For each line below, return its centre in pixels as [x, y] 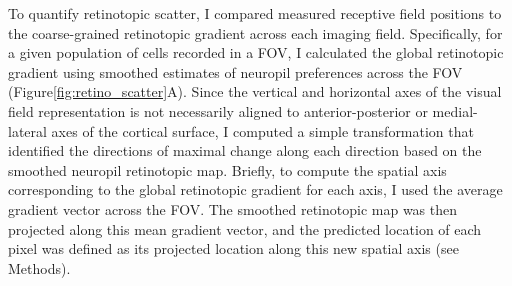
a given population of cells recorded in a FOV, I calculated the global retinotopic [256, 52]
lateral [27, 130]
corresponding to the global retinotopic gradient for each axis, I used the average [255, 189]
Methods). [39, 267]
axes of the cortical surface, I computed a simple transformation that [262, 130]
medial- [455, 110]
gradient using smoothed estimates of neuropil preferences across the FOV [235, 71]
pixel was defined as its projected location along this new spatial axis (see [233, 248]
